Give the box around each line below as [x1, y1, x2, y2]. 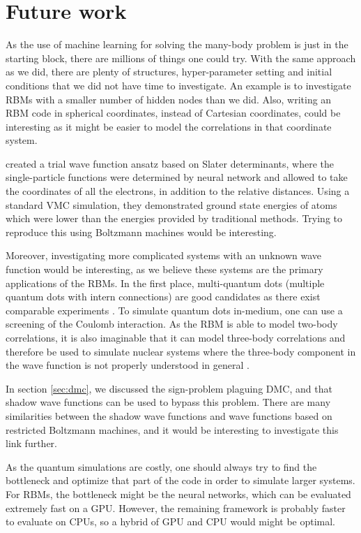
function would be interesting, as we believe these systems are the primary [6, 262, 323, 277]
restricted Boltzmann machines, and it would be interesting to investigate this [6, 422, 339, 437]
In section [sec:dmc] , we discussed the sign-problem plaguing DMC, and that [6, 381, 332, 395]
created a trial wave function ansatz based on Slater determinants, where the [6, 156, 334, 170]
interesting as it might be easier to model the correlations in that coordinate [6, 119, 332, 133]
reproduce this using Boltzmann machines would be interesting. [6, 224, 277, 239]
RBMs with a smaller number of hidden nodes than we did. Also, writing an [6, 92, 332, 106]
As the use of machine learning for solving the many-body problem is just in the [6, 37, 348, 52]
